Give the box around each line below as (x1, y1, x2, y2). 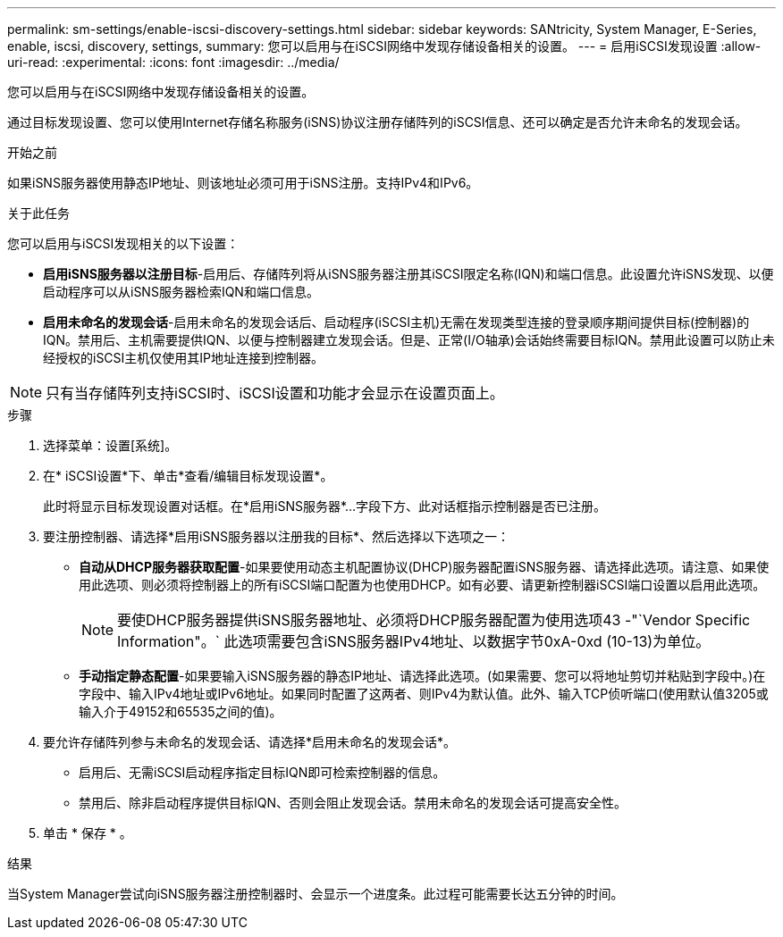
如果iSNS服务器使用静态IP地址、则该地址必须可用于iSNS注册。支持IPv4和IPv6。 (7, 175, 479, 190)
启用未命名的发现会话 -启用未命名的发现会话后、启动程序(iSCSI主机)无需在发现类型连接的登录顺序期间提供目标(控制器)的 (43, 314, 750, 330)
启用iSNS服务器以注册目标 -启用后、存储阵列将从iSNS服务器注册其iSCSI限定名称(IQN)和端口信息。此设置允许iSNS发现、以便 (43, 266, 774, 281)
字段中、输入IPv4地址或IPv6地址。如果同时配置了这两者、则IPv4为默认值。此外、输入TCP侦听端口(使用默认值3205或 (79, 686, 769, 701)
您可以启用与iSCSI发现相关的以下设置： (7, 236, 240, 251)
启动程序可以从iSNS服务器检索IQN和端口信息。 (43, 284, 319, 299)
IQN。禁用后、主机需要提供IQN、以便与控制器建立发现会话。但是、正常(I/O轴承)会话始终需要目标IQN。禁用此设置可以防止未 (43, 332, 775, 347)
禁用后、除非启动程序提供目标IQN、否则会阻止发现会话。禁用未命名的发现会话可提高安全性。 (79, 795, 627, 810)
